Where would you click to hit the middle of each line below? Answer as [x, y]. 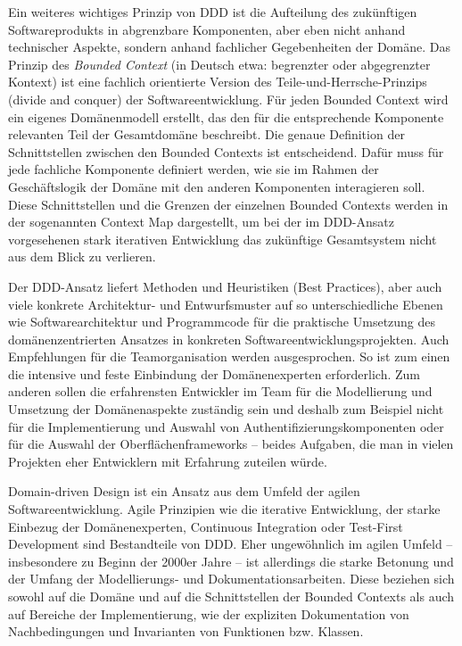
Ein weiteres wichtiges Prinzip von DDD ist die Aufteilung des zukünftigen [213, 12]
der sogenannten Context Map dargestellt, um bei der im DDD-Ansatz [201, 222]
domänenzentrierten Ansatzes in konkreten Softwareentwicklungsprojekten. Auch [229, 339]
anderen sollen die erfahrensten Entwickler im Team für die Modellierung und [220, 391]
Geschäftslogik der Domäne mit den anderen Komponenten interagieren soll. [217, 186]
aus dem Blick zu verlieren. [82, 257]
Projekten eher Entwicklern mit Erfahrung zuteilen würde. [168, 461]
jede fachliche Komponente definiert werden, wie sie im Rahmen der [194, 169]
